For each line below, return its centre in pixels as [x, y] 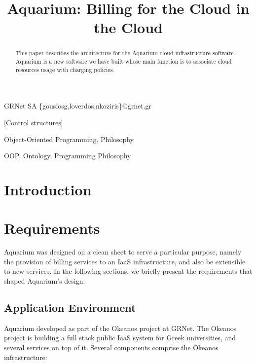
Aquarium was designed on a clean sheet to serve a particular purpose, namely [123, 252]
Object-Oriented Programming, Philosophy [69, 139]
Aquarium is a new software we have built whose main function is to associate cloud [124, 61]
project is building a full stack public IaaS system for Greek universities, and [120, 338]
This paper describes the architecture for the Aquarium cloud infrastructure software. [125, 53]
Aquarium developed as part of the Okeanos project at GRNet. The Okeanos [120, 328]
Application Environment [70, 307]
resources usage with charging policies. [65, 69]
